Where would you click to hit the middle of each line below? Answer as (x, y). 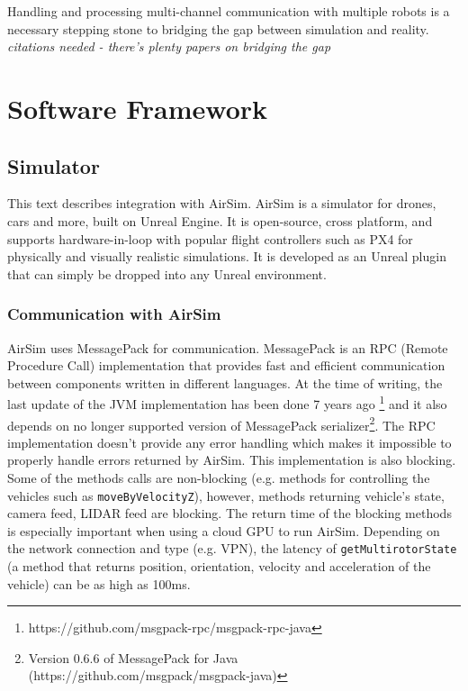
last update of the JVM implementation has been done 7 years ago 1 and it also (227, 402)
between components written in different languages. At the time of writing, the (225, 382)
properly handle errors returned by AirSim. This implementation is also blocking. (232, 460)
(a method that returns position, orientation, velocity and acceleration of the (219, 566)
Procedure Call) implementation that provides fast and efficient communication (226, 365)
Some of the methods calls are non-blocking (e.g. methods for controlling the (219, 478)
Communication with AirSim (114, 314)
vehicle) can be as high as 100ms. (99, 583)
